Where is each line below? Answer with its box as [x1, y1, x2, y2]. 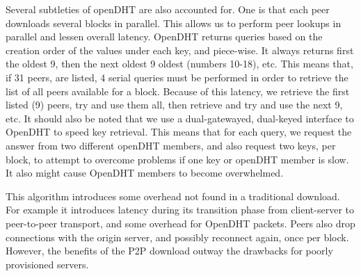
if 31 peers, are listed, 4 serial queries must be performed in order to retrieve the [6, 70, 348, 84]
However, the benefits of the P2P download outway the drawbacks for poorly [6, 243, 333, 258]
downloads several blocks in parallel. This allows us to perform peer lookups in [6, 15, 342, 30]
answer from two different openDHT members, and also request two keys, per [6, 138, 336, 152]
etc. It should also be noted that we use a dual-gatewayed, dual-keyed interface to [6, 111, 354, 125]
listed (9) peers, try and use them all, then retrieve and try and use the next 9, [6, 97, 343, 112]
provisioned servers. [6, 257, 89, 271]
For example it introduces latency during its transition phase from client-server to [6, 202, 354, 217]
